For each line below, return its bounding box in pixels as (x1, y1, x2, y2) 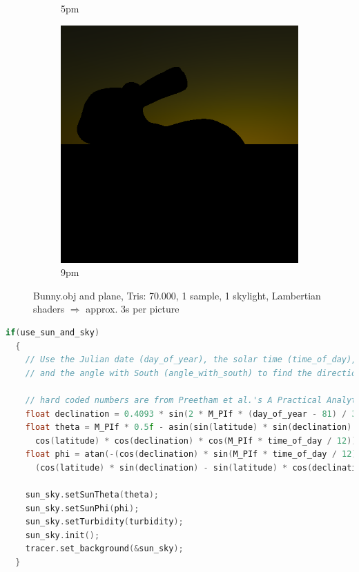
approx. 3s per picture (86, 302, 179, 316)
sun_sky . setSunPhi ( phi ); (25, 503, 139, 513)
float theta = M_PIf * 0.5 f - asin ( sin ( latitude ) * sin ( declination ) (25, 422, 352, 433)
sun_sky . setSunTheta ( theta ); (25, 490, 159, 500)
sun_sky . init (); (25, 530, 100, 540)
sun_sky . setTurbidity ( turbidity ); (25, 517, 184, 527)
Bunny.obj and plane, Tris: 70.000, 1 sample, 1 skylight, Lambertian (33, 288, 321, 302)
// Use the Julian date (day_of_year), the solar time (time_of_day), (25, 355, 357, 365)
